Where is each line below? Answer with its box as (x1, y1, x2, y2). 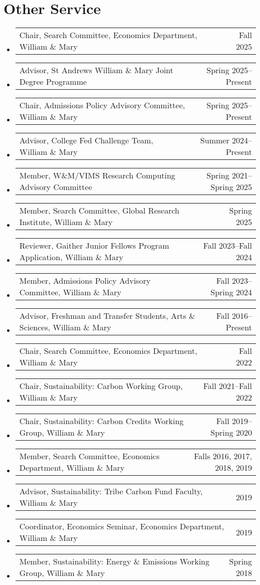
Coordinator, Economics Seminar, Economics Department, (19, 520, 224, 532)
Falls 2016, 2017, (194, 450, 252, 462)
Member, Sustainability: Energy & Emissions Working (19, 555, 210, 567)
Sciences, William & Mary (19, 321, 111, 333)
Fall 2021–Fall (203, 380, 252, 392)
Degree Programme (19, 76, 87, 88)
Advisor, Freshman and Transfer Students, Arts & (19, 310, 195, 322)
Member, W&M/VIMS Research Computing (19, 169, 175, 181)
